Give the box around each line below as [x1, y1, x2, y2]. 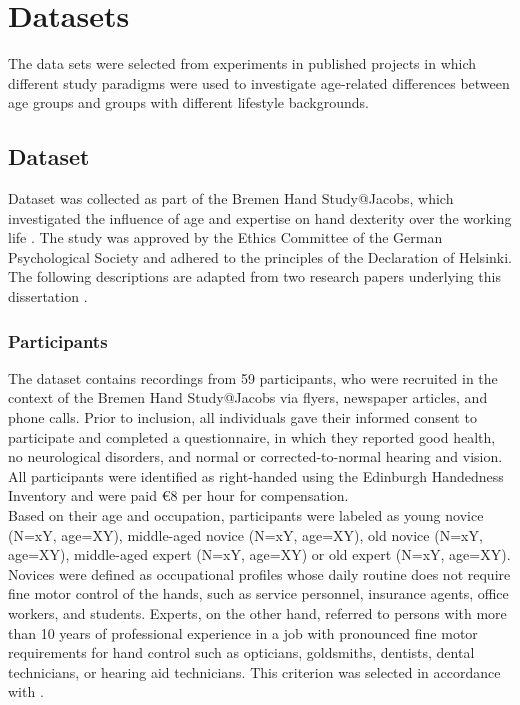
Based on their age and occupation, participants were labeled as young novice [8, 505, 484, 526]
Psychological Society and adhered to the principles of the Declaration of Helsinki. [8, 246, 512, 267]
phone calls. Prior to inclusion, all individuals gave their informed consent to [8, 407, 477, 428]
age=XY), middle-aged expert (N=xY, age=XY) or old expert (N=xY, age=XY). [8, 544, 511, 565]
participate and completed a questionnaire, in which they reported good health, [8, 426, 496, 447]
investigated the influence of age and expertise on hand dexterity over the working [8, 207, 512, 228]
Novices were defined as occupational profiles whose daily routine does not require [8, 563, 511, 584]
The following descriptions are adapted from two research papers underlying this [8, 266, 502, 287]
